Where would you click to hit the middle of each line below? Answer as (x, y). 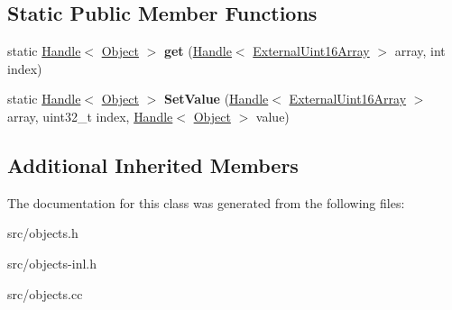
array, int (420, 51)
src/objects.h (43, 233)
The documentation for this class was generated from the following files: (206, 202)
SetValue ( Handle (216, 99)
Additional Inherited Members (153, 164)
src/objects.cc (45, 293)
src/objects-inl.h (52, 263)
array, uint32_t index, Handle (90, 116)
